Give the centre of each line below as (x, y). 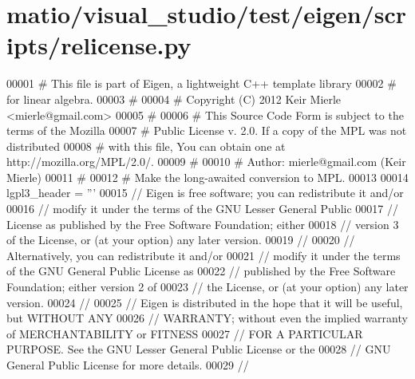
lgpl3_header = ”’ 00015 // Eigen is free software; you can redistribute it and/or (205, 193)
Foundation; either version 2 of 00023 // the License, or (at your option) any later (207, 287)
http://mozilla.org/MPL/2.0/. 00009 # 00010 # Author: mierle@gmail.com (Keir (206, 162)
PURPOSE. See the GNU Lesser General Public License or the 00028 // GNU (199, 349)
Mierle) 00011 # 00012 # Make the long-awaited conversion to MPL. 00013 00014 (207, 177)
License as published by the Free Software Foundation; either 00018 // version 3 (203, 224)
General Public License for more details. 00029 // (128, 365)
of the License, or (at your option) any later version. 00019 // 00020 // (181, 240)
